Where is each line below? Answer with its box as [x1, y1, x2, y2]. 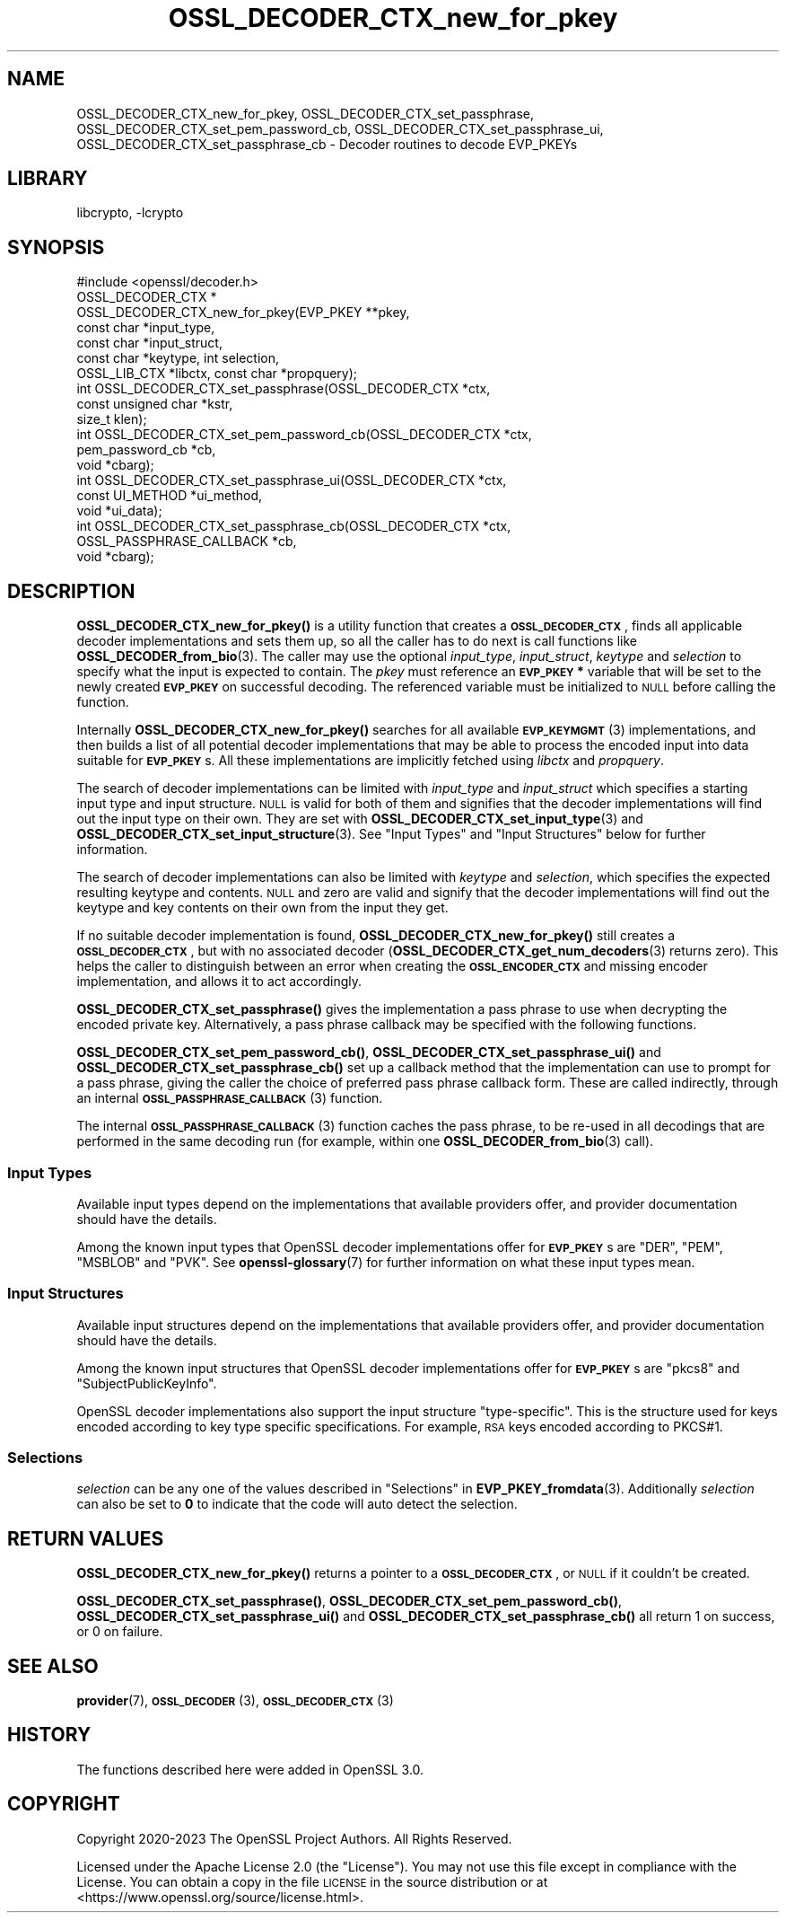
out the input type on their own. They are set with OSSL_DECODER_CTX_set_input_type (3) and [76, 811, 643, 827]
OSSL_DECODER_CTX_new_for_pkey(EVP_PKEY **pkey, [76, 304, 410, 321]
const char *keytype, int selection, [76, 350, 280, 366]
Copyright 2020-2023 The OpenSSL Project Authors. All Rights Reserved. [76, 1830, 512, 1846]
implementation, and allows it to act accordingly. [76, 973, 362, 990]
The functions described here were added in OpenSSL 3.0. [76, 1761, 424, 1777]
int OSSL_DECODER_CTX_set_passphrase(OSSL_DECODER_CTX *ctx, [76, 381, 491, 397]
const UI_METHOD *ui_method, [76, 488, 263, 504]
